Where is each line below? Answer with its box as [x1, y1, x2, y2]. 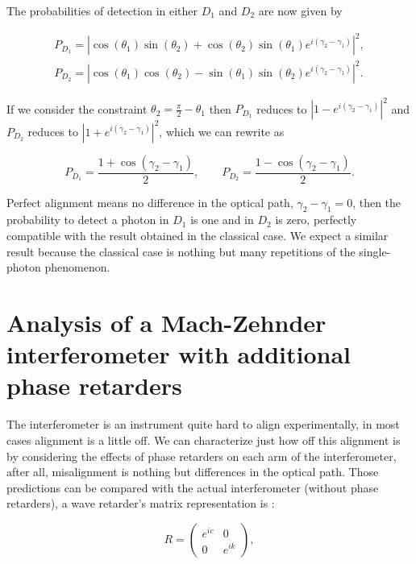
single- [359, 243, 391, 259]
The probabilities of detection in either [6, 2, 198, 19]
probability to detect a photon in [6, 211, 169, 228]
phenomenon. [44, 259, 110, 276]
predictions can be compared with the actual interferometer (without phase [6, 479, 379, 496]
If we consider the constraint [6, 100, 148, 117]
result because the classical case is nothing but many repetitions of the [6, 243, 356, 259]
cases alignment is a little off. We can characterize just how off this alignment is [6, 431, 401, 448]
